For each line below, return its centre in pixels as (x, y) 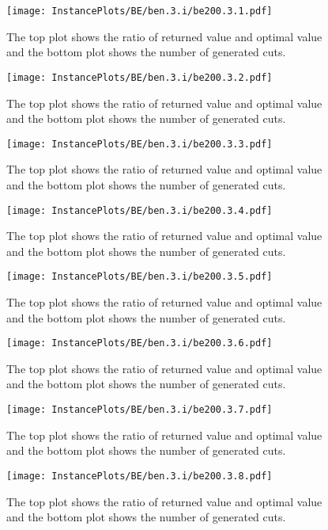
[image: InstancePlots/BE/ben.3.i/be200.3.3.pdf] (139, 144)
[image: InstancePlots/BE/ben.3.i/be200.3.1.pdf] (139, 11)
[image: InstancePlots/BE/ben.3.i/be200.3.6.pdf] (139, 343)
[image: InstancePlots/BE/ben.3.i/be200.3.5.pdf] (139, 277)
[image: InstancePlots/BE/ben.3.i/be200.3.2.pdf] (139, 77)
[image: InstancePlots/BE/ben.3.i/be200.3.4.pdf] (139, 210)
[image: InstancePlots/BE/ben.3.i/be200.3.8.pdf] (139, 476)
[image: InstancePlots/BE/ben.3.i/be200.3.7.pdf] (139, 410)
